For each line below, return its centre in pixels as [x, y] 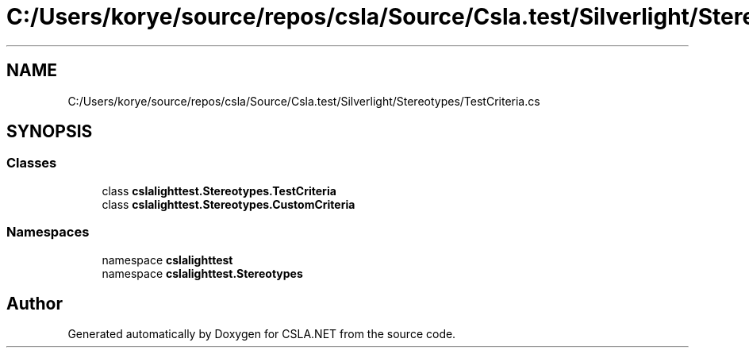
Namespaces [48, 232]
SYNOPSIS [50, 132]
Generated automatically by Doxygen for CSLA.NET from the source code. [262, 334]
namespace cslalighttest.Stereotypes [202, 273]
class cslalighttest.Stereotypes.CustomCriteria [229, 204]
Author [35, 303]
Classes [32, 163]
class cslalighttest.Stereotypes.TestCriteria [219, 190]
